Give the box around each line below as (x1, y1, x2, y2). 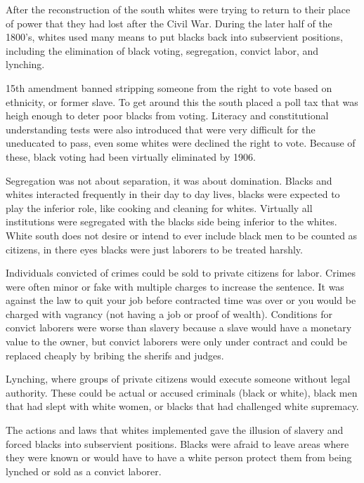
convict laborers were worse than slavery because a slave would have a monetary (6, 320, 352, 335)
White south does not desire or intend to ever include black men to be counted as (6, 227, 358, 242)
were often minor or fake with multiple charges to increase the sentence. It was (6, 279, 344, 293)
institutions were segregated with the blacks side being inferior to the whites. (6, 214, 337, 229)
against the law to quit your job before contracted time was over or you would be (6, 293, 356, 307)
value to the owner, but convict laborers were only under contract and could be (6, 334, 348, 349)
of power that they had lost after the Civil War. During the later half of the (6, 15, 332, 30)
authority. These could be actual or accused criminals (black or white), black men (6, 385, 358, 399)
